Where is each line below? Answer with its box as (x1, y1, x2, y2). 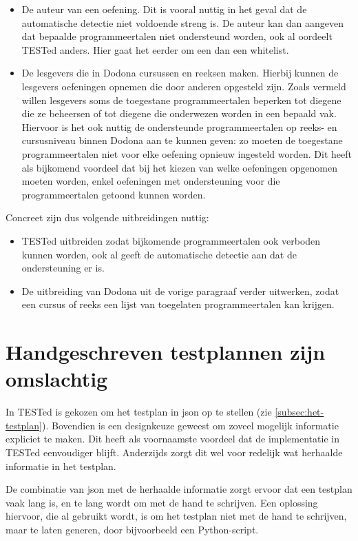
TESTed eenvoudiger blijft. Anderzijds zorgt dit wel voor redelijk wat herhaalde (6, 445, 343, 459)
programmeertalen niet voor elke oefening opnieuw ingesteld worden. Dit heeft (21, 146, 352, 161)
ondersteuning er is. (21, 261, 105, 275)
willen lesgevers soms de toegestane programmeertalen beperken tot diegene (21, 92, 341, 107)
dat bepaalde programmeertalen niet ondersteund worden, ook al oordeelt (21, 29, 333, 43)
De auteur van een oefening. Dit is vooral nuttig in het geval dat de (21, 2, 307, 16)
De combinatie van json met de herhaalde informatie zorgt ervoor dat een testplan (6, 482, 352, 496)
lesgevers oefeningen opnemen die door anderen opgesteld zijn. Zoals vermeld (21, 79, 346, 93)
